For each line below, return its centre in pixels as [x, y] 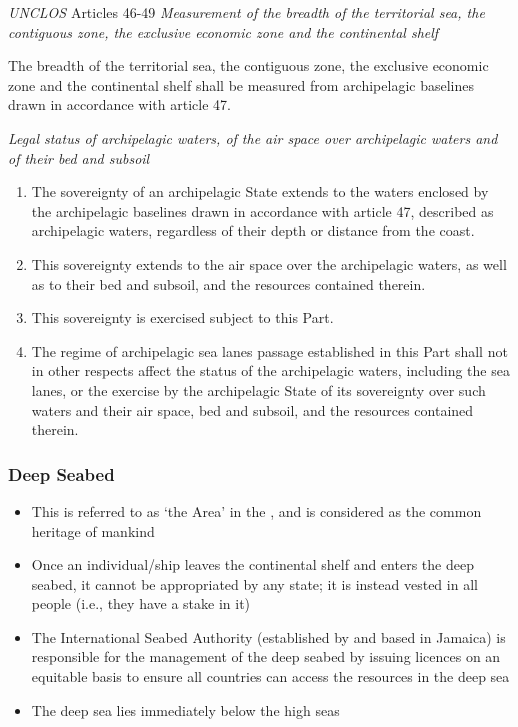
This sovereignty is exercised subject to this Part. [182, 317]
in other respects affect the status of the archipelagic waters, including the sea [270, 370]
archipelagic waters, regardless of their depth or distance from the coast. [253, 230]
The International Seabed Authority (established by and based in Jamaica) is [268, 636]
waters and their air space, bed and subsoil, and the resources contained [252, 409]
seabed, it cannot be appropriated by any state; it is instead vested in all [254, 583]
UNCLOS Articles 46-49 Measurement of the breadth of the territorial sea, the [246, 12]
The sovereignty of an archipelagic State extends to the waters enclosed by [260, 191]
